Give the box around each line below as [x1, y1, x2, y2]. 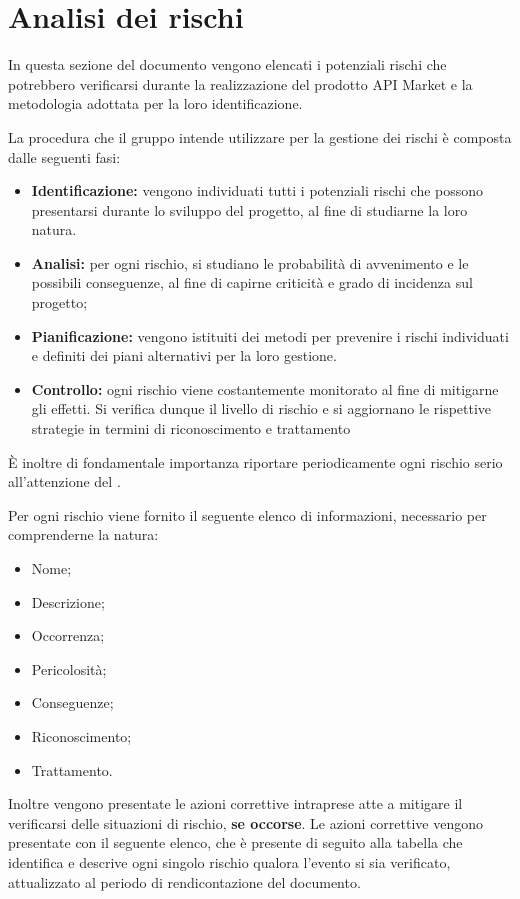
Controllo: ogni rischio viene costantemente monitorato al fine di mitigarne [31, 378, 499, 399]
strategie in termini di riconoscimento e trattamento [31, 418, 351, 439]
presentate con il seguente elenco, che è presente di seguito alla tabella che [8, 832, 463, 853]
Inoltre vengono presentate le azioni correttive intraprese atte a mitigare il [8, 793, 463, 814]
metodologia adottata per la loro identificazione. [8, 93, 303, 114]
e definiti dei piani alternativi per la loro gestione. [31, 345, 337, 366]
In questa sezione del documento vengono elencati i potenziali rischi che [8, 54, 447, 75]
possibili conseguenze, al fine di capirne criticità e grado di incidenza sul [31, 272, 473, 293]
